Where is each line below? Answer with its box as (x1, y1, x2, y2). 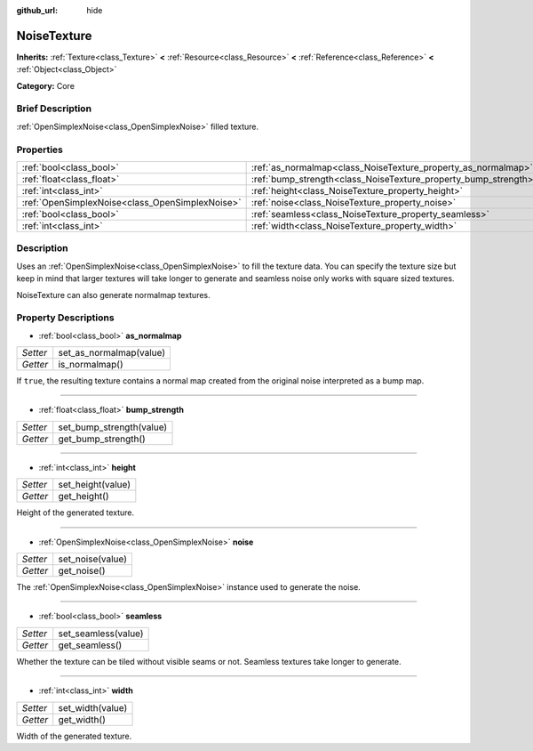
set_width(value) (58, 701, 128, 714)
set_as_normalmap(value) (58, 347, 166, 359)
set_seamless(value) (58, 627, 144, 640)
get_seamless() (58, 639, 123, 651)
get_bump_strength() (58, 432, 146, 445)
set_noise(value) (58, 553, 128, 565)
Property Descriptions (16, 311, 115, 324)
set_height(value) (58, 479, 131, 491)
